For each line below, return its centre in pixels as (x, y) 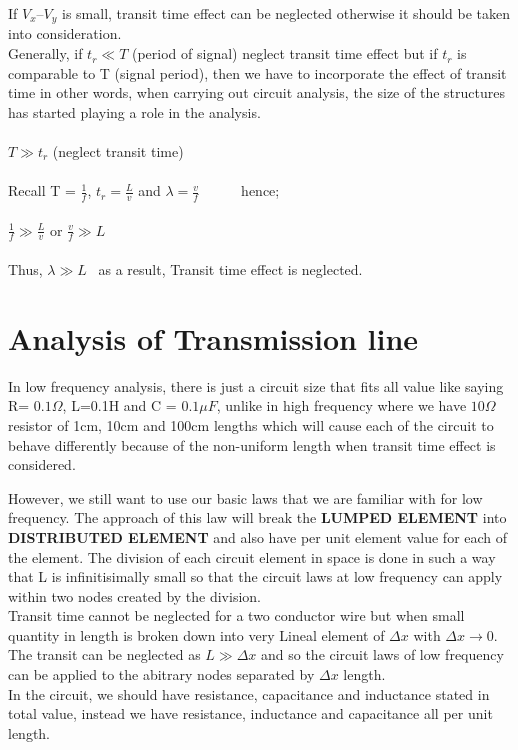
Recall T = (42, 190)
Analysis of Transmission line (213, 337)
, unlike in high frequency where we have (341, 405)
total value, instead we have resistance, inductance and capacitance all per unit (250, 713)
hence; (260, 190)
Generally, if (45, 53)
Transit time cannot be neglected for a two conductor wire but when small (236, 615)
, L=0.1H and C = (119, 405)
